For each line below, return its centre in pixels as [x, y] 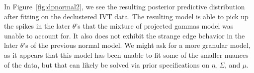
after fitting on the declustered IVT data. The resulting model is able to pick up [126, 16]
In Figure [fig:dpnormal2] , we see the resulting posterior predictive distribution [125, 6]
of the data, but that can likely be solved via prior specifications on [107, 64]
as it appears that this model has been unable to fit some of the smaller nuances [126, 55]
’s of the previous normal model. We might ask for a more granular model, [137, 45]
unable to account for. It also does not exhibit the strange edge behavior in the [125, 35]
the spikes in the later [37, 26]
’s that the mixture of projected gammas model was [155, 26]
